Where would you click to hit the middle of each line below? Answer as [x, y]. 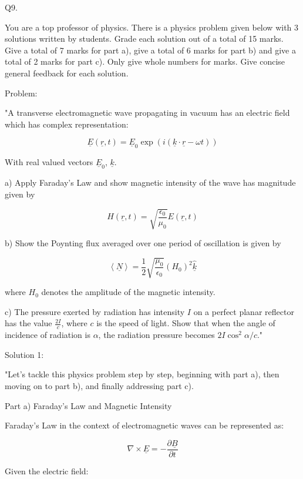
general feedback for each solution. [67, 73]
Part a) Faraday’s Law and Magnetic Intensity [88, 405]
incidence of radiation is [48, 335]
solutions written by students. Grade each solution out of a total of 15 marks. [144, 38]
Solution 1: [24, 354]
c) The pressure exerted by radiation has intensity [95, 311]
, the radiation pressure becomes [156, 335]
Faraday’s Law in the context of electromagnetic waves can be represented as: [144, 425]
